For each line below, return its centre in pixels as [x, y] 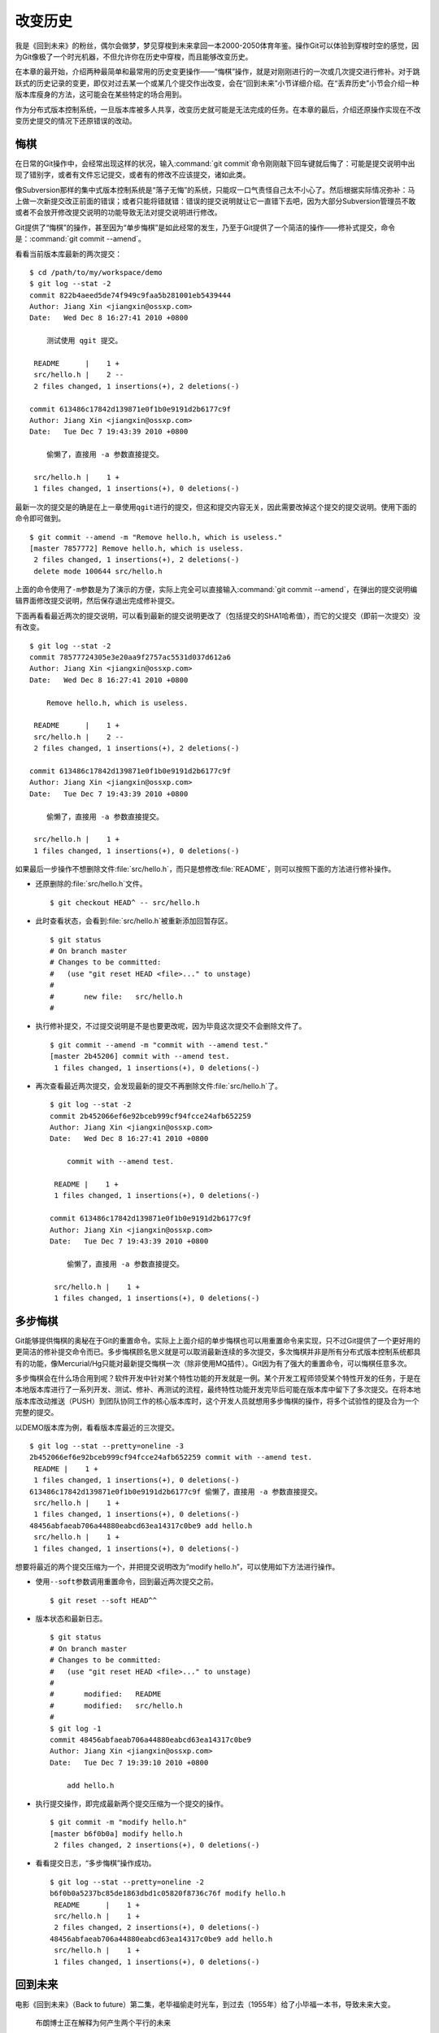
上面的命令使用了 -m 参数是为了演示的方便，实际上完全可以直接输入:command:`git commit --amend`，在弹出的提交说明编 [216, 590]
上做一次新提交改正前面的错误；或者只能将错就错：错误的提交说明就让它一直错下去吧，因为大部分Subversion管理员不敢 [215, 201]
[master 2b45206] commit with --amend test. [140, 1056]
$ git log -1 [76, 1728]
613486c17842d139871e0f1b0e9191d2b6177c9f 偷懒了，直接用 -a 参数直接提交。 [176, 1491]
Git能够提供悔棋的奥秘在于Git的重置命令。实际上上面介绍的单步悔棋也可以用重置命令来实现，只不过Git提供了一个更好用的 [218, 1340]
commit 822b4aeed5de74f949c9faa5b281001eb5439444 [130, 295]
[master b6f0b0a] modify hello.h [116, 1833]
